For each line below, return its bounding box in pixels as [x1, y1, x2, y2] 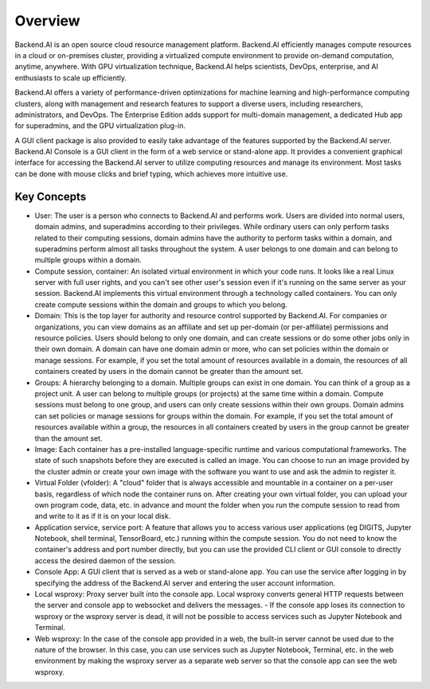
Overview [14, 12, 80, 29]
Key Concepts [14, 189, 87, 203]
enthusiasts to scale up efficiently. [14, 72, 127, 83]
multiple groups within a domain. [34, 255, 143, 265]
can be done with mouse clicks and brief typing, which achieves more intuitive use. [14, 169, 288, 178]
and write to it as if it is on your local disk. [34, 512, 171, 521]
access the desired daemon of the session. [34, 555, 177, 565]
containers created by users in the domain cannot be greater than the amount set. [34, 367, 304, 376]
